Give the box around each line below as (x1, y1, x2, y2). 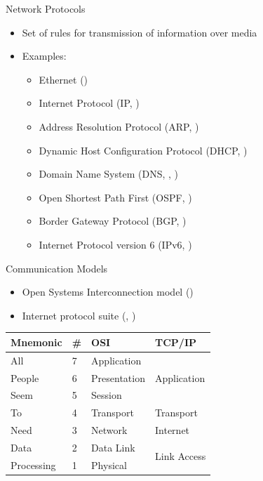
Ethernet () (39, 72, 88, 86)
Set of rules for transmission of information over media (22, 25, 257, 39)
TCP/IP (155, 334, 196, 349)
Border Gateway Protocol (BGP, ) (39, 213, 187, 228)
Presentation (91, 370, 145, 385)
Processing (11, 457, 56, 472)
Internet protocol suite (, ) (22, 308, 136, 322)
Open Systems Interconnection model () (22, 284, 194, 299)
